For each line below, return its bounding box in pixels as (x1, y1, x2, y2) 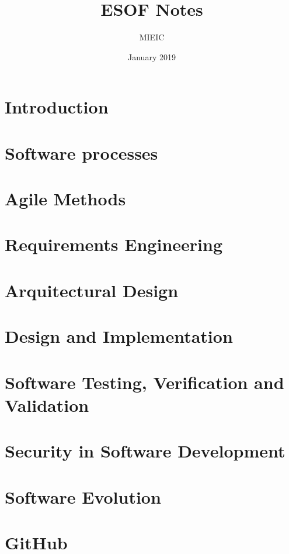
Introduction (5, 95, 109, 119)
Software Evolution (5, 484, 161, 508)
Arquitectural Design (5, 278, 179, 302)
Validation (5, 393, 89, 417)
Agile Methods (5, 187, 126, 211)
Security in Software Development (5, 439, 285, 463)
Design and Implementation (5, 324, 233, 348)
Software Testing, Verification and (5, 370, 284, 394)
